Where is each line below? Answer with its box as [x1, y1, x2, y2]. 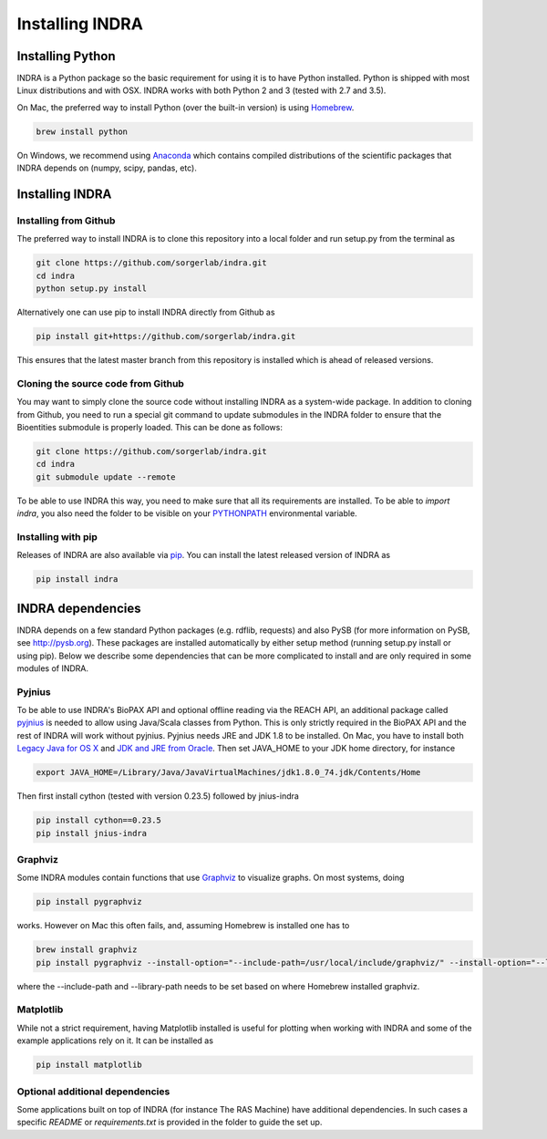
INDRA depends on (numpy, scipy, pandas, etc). [16, 162, 198, 173]
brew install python [36, 126, 128, 137]
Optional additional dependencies [16, 1085, 170, 1098]
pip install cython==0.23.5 [36, 815, 161, 825]
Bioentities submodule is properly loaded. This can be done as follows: [16, 422, 283, 432]
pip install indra [36, 575, 119, 585]
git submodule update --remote [36, 471, 177, 482]
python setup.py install [36, 284, 148, 294]
